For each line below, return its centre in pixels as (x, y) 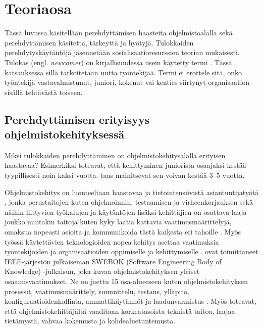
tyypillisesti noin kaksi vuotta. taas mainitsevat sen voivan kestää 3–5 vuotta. (125, 175)
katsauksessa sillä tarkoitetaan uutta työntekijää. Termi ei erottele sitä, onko (123, 72)
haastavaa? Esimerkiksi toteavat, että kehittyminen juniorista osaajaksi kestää (125, 165)
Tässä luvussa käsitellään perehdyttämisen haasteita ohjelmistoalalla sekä (119, 33)
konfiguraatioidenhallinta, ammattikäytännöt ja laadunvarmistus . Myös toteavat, (130, 301)
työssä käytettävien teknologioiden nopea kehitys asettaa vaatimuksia (112, 241)
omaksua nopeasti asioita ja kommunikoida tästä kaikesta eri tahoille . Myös (123, 232)
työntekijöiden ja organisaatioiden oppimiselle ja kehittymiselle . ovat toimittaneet (131, 251)
